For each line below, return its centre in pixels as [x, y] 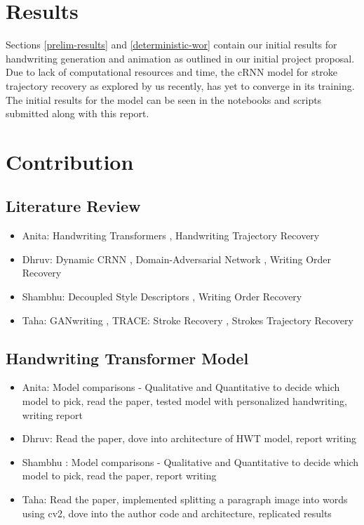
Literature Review [73, 206]
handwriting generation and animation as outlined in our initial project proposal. [180, 58]
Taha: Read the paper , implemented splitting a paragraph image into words [185, 499]
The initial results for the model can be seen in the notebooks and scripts [164, 99]
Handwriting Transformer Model [127, 358]
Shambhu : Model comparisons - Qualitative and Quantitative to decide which [190, 461]
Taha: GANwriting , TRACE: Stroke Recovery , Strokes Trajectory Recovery [188, 320]
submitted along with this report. [77, 113]
